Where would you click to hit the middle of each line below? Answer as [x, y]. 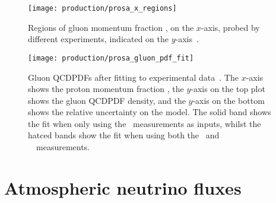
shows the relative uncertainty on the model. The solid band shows [150, 112]
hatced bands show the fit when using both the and [124, 135]
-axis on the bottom [229, 100]
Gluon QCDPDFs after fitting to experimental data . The [133, 77]
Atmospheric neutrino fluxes [123, 187]
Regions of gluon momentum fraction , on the [111, 27]
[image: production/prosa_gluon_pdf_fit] [111, 58]
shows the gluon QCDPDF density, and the [107, 100]
